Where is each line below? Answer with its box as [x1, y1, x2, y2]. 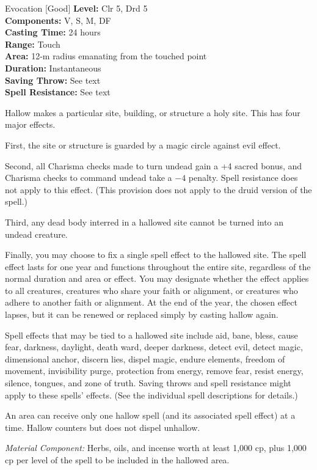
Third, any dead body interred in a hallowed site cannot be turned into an [5, 215, 284, 228]
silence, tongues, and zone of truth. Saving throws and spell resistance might [5, 376, 291, 389]
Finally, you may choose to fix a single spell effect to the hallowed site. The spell [5, 248, 307, 261]
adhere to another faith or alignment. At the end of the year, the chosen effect [5, 296, 297, 309]
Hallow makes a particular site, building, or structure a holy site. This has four [5, 106, 301, 119]
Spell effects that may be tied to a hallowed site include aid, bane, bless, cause [5, 328, 298, 341]
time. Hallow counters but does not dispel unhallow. [5, 420, 200, 433]
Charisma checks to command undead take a [5, 171, 172, 184]
